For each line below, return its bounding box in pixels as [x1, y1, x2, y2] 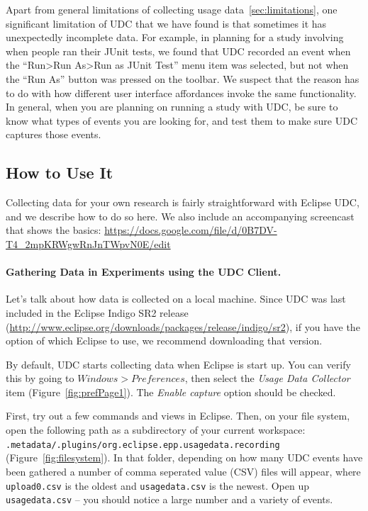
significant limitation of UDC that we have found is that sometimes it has [6, 16, 327, 30]
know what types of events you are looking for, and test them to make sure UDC [6, 113, 358, 128]
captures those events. [6, 127, 101, 142]
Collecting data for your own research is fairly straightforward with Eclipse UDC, [6, 195, 359, 210]
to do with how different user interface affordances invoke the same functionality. [6, 85, 357, 100]
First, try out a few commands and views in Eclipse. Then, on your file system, [6, 408, 350, 423]
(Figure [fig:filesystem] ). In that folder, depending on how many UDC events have [6, 450, 363, 465]
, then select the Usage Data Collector [184, 371, 350, 386]
